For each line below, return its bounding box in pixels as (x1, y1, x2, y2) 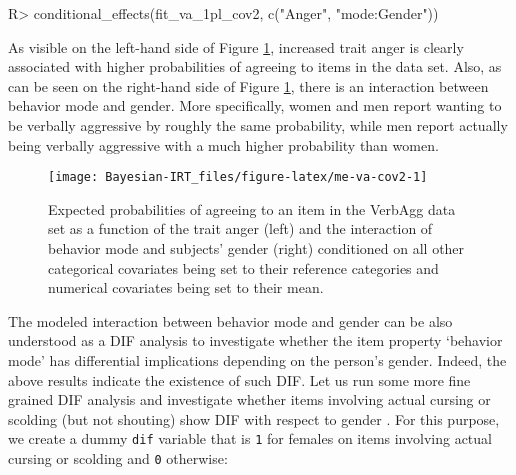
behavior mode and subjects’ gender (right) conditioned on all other (48, 238, 465, 258)
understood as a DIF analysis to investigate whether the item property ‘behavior (8, 330, 503, 351)
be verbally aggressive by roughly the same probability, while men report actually (8, 114, 508, 135)
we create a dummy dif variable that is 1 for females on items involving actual (8, 428, 492, 449)
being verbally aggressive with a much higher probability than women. (8, 134, 439, 155)
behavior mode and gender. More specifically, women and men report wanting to (8, 95, 502, 116)
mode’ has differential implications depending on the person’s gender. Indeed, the (8, 349, 507, 370)
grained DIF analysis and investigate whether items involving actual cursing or (8, 389, 491, 410)
